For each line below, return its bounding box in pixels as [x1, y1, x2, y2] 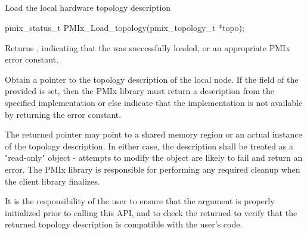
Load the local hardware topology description [5, 1, 171, 14]
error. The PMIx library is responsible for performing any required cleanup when [5, 163, 300, 175]
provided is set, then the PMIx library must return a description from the [5, 85, 274, 97]
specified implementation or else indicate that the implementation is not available [5, 96, 303, 108]
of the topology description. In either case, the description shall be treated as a [5, 139, 293, 152]
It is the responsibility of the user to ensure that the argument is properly [5, 195, 275, 207]
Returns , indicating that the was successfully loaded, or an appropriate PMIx [5, 41, 290, 54]
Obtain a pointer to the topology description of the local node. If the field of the [5, 73, 299, 85]
